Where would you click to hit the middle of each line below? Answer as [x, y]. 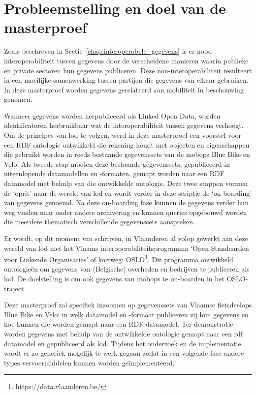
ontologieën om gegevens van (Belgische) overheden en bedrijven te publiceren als [127, 269]
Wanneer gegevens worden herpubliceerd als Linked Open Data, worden [112, 115]
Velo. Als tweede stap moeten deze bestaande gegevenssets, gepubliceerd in [117, 164]
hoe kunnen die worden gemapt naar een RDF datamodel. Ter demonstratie [119, 324]
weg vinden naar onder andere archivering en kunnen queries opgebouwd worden [126, 212]
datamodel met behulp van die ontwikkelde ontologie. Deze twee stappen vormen [126, 183]
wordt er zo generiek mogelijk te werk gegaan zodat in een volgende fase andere [124, 353]
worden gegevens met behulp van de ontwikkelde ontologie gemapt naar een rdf [124, 334]
